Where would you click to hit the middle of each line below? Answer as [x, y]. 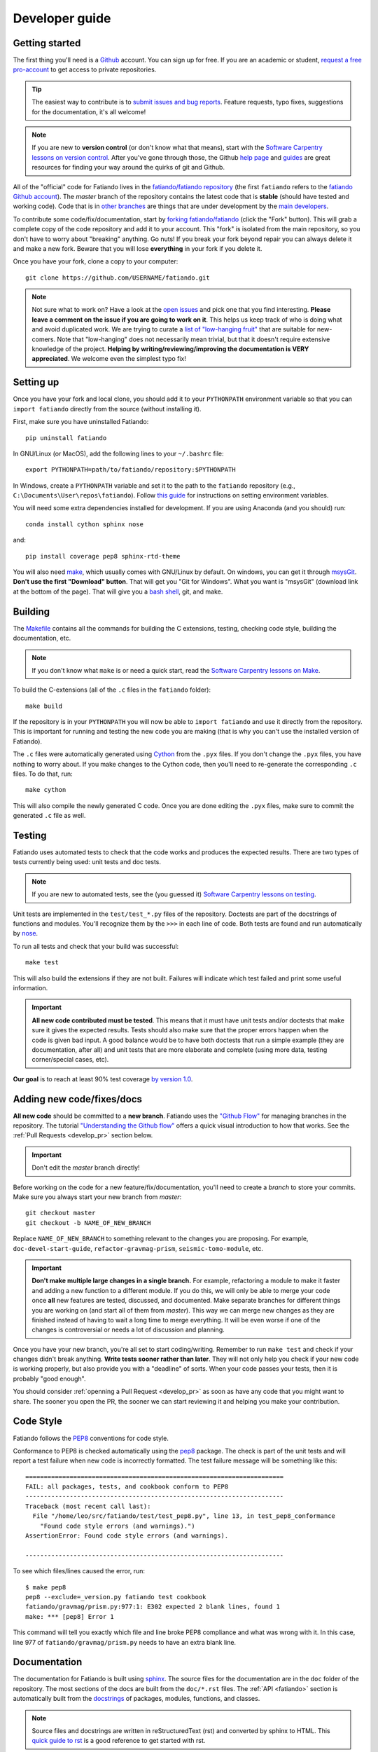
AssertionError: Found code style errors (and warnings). [127, 1536]
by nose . [26, 933]
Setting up [36, 382]
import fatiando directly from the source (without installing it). [107, 409]
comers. [44, 339]
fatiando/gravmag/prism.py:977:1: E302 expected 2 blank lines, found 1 [153, 1607]
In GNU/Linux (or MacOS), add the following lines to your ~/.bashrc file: [118, 453]
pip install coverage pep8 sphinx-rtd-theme [103, 556]
